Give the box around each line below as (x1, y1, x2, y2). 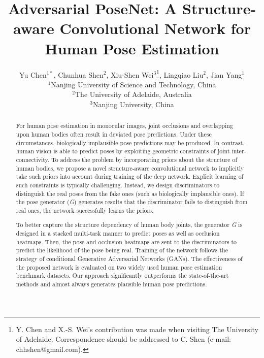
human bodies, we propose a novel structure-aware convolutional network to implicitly (16, 164, 244, 172)
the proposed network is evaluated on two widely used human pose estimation (16, 263, 222, 271)
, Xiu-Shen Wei (106, 69, 154, 80)
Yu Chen (19, 69, 47, 80)
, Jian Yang (206, 69, 242, 80)
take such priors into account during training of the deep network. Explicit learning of (16, 172, 244, 181)
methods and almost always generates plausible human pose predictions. (16, 280, 207, 288)
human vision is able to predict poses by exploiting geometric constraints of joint (16, 147, 230, 155)
